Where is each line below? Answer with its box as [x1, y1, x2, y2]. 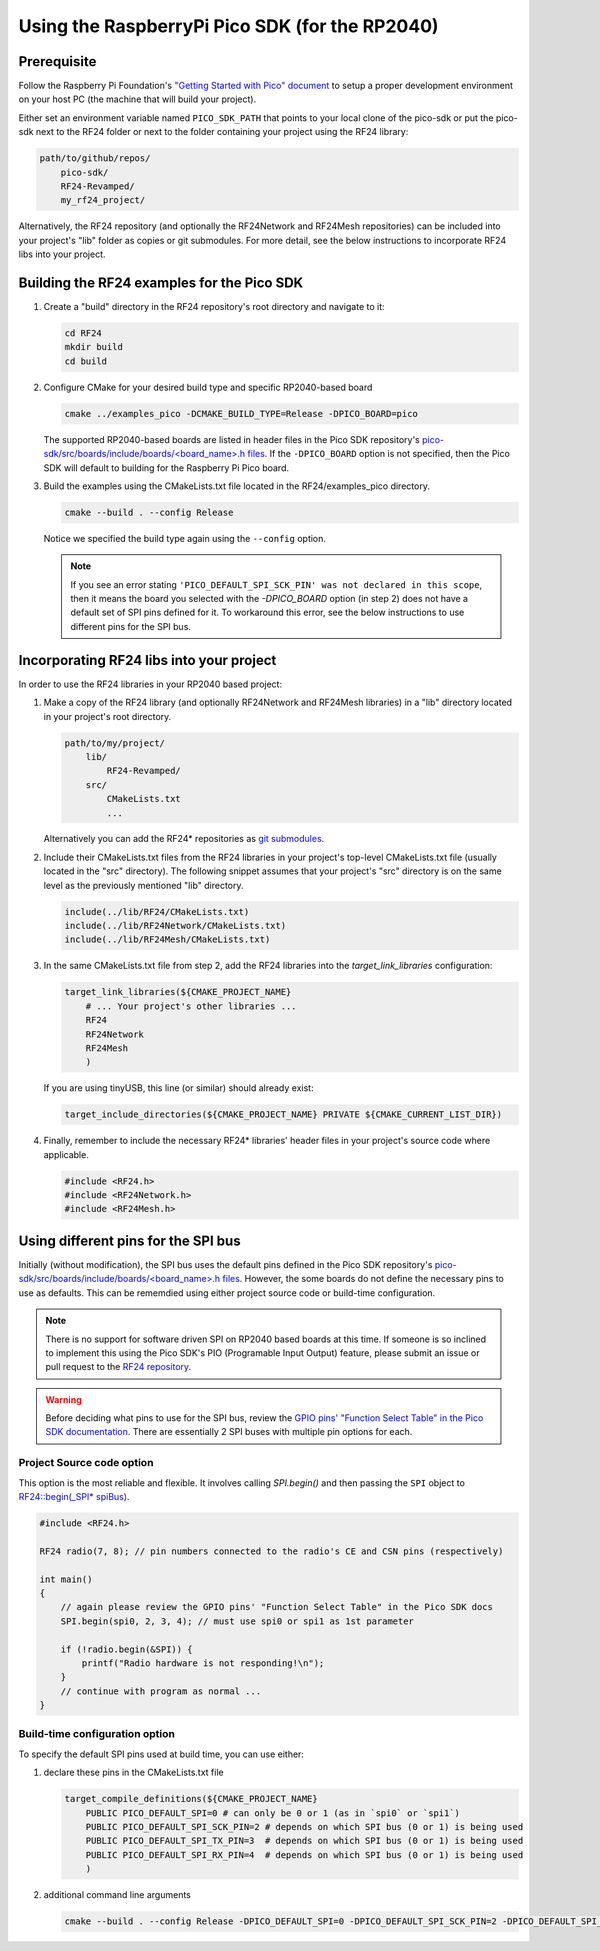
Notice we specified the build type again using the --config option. [43, 532, 327, 544]
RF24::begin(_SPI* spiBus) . [18, 1491, 130, 1502]
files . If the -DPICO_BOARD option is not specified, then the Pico [247, 448, 510, 460]
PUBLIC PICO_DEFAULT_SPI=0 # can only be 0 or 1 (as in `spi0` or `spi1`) [85, 1807, 460, 1819]
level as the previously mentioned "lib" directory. [43, 879, 244, 891]
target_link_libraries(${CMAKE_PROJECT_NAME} [64, 986, 292, 998]
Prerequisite [18, 53, 97, 70]
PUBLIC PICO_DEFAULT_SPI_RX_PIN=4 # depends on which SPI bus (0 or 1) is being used [85, 1849, 524, 1860]
